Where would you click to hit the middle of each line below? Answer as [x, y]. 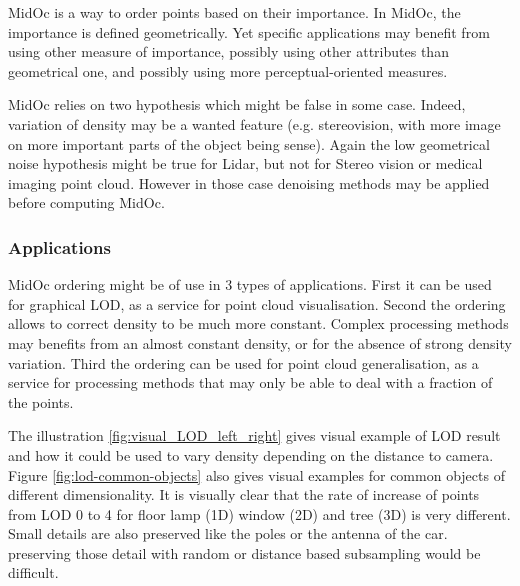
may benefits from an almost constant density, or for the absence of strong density [260, 342]
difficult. [33, 572]
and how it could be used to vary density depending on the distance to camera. [251, 454]
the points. [41, 401]
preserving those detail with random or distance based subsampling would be [244, 552]
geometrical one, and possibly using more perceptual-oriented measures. [228, 70]
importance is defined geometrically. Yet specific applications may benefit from [249, 31]
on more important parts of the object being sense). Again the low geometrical [249, 143]
